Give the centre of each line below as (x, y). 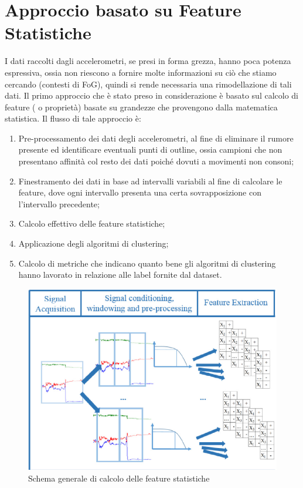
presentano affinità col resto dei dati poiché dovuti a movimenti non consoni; (156, 161)
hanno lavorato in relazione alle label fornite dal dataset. (120, 275)
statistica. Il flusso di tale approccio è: (73, 118)
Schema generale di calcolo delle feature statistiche (119, 478)
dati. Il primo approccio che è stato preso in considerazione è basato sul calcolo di (152, 95)
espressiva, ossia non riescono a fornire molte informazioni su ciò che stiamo (141, 72)
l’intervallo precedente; (59, 203)
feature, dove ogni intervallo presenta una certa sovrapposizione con (140, 192)
